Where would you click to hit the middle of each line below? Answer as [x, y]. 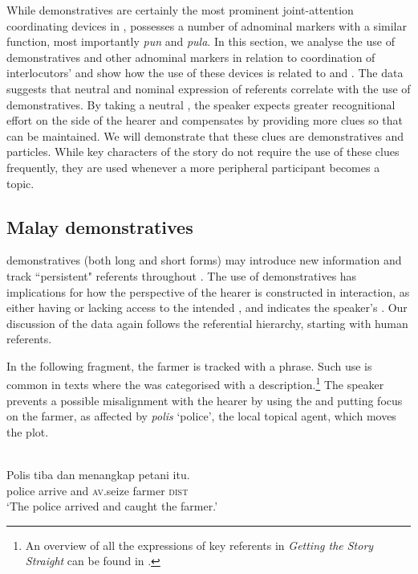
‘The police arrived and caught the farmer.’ [112, 506]
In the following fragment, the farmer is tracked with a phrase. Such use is [189, 365]
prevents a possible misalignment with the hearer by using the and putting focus [205, 400]
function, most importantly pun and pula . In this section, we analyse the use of [201, 41]
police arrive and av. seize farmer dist [97, 490]
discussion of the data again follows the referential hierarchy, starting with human [207, 323]
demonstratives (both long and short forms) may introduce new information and [204, 260]
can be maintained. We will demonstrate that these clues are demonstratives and [205, 135]
